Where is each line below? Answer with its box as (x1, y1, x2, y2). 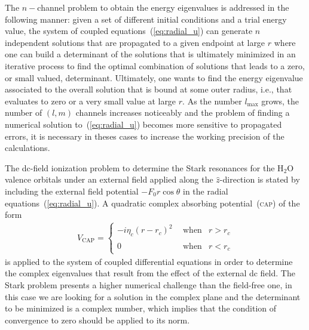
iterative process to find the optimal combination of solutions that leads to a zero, (5, 59, 305, 72)
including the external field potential (5, 184, 139, 197)
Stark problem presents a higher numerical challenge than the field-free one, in (5, 279, 292, 291)
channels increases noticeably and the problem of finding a (75, 106, 290, 119)
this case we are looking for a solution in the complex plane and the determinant (5, 290, 301, 303)
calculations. (5, 141, 50, 154)
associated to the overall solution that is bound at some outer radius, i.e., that (5, 83, 292, 95)
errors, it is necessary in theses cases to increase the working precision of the (5, 129, 284, 142)
